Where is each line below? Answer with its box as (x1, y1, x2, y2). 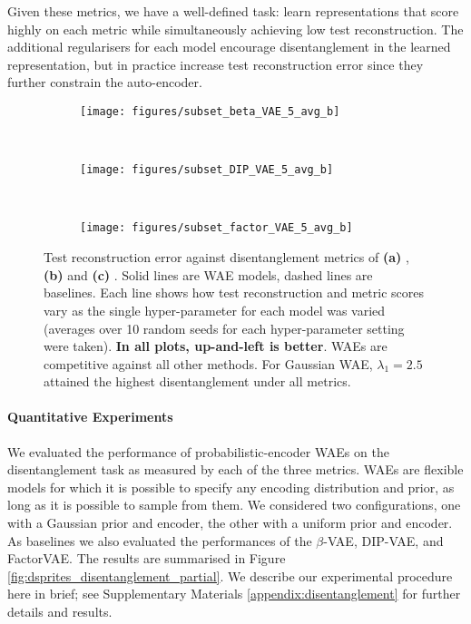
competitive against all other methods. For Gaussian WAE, (44, 354, 373, 373)
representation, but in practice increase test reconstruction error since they (7, 54, 424, 73)
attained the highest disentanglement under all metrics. (44, 372, 351, 391)
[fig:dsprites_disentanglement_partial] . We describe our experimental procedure (7, 566, 453, 585)
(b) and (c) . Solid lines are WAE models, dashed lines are (44, 265, 373, 284)
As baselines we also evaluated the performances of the (7, 531, 312, 550)
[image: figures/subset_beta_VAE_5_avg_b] (80, 104, 340, 118)
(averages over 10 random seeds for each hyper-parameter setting (44, 318, 405, 337)
